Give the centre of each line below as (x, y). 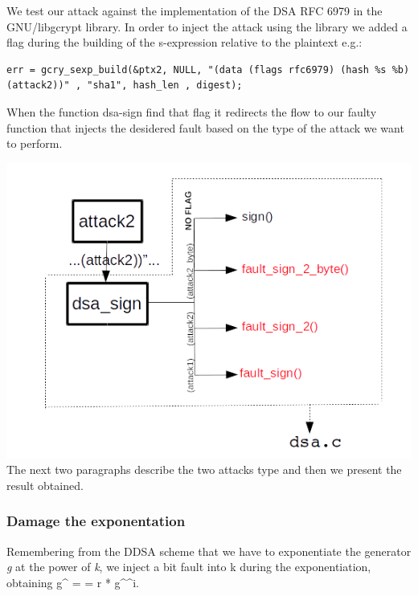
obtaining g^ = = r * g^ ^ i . (73, 582)
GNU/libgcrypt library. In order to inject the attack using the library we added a (207, 26)
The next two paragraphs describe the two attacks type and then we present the (204, 469)
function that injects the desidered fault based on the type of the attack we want (205, 127)
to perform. (35, 143)
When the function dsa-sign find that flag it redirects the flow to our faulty (192, 111)
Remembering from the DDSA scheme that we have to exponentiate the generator (209, 551)
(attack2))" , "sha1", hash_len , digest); (125, 86)
